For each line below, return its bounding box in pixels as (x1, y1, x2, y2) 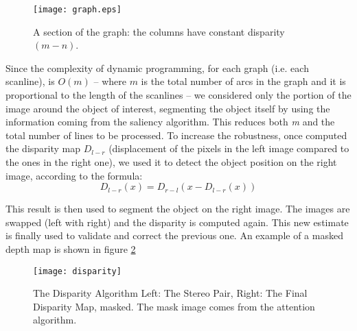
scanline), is (5, 74, 55, 88)
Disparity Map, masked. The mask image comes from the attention (33, 299, 315, 313)
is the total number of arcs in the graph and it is (141, 74, 346, 88)
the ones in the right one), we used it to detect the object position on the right (5, 155, 337, 169)
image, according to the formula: (5, 168, 143, 182)
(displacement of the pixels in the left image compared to (108, 141, 349, 156)
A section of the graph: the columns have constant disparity (33, 24, 285, 38)
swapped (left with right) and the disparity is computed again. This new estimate (5, 214, 349, 229)
